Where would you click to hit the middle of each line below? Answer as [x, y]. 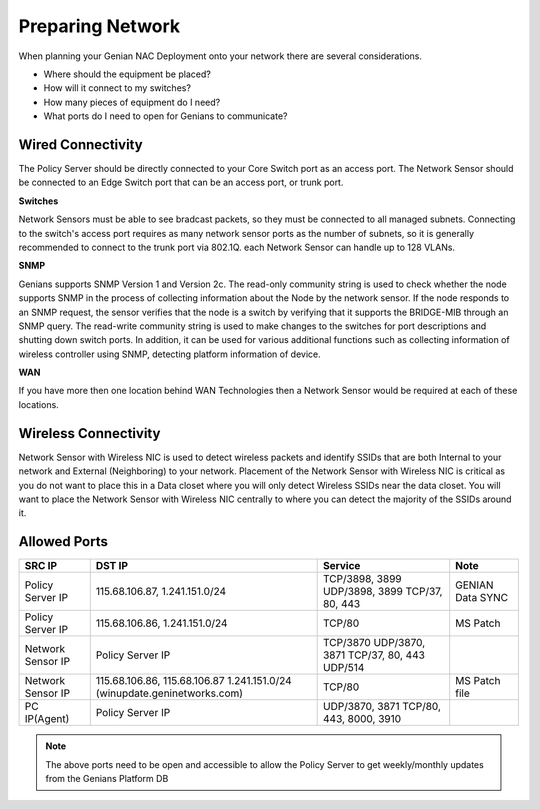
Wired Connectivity [81, 144]
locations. [38, 404]
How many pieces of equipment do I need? [132, 102]
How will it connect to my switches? [117, 88]
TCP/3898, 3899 [362, 579]
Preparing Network [99, 26]
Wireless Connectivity [89, 433]
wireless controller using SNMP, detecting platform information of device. [169, 354]
